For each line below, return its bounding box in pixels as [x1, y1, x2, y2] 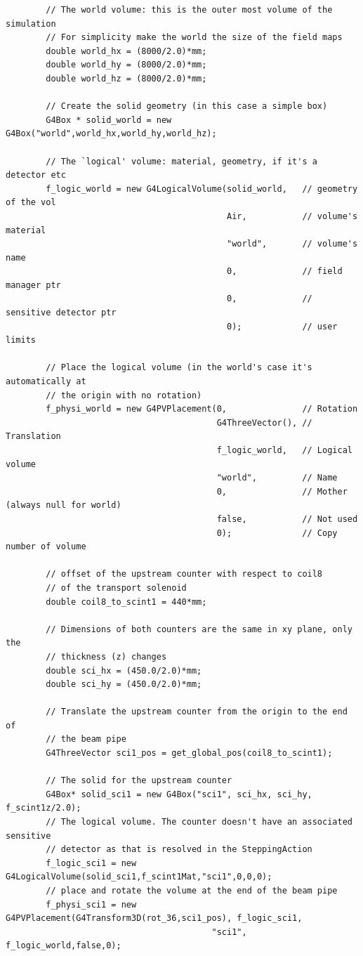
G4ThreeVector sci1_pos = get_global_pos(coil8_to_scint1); [46, 748, 333, 759]
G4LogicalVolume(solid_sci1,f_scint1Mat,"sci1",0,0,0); [6, 872, 272, 882]
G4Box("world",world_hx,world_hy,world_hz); [6, 129, 217, 139]
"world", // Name [216, 473, 338, 483]
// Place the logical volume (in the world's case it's [46, 362, 312, 373]
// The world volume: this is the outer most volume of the [46, 5, 333, 15]
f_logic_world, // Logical [216, 445, 352, 455]
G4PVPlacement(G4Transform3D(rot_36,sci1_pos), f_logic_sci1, [6, 913, 303, 924]
